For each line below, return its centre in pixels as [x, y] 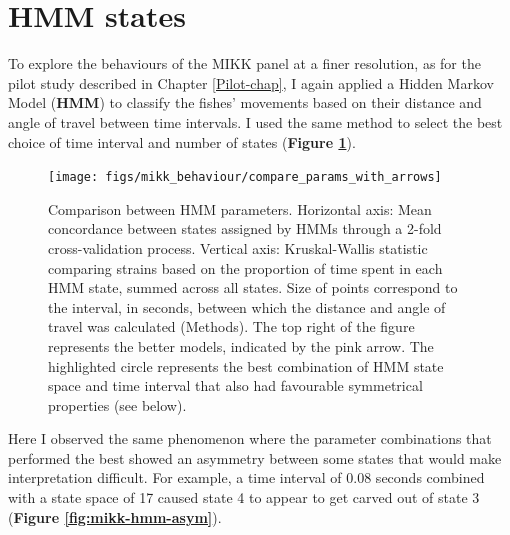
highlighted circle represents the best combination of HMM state [246, 365]
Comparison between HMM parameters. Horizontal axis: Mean [240, 208]
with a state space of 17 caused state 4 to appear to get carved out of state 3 [244, 497]
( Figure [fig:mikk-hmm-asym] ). [115, 516]
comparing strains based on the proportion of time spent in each [245, 267]
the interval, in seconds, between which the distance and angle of [247, 306]
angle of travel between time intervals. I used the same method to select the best [255, 121]
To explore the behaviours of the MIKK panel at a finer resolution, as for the [244, 63]
